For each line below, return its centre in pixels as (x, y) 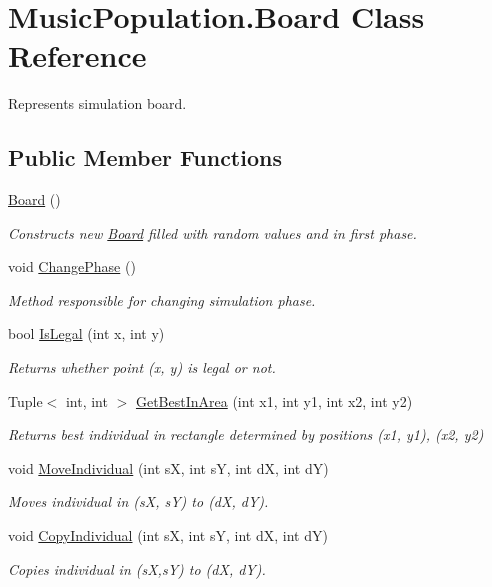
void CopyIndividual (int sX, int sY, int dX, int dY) (168, 535)
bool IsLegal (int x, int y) (86, 333)
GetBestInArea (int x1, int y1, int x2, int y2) (274, 400)
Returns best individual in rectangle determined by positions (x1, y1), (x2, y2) (246, 434)
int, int (86, 400)
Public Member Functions (145, 157)
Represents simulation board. (97, 103)
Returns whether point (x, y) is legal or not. (142, 367)
